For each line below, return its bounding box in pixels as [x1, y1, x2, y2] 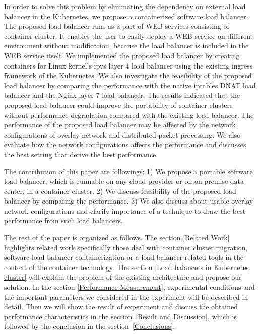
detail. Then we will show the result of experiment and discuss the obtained [4, 301, 238, 312]
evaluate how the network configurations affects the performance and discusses [4, 139, 246, 150]
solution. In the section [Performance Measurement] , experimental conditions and [4, 282, 255, 292]
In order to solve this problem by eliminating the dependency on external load [4, 1, 246, 11]
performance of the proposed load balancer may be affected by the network [4, 119, 236, 130]
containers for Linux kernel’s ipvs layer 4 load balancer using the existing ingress [4, 60, 253, 71]
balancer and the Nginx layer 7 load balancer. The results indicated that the [4, 90, 240, 100]
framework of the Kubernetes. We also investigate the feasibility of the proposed [4, 70, 252, 81]
